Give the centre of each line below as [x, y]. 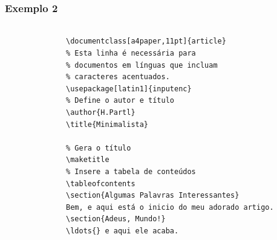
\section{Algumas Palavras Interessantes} [153, 196]
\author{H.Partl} [101, 112]
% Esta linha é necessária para [131, 54]
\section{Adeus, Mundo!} [116, 219]
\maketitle [88, 160]
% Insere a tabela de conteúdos [131, 171]
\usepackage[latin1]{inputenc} [129, 89]
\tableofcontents [101, 183]
